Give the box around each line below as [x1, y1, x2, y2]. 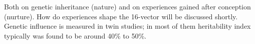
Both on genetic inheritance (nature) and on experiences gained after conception [4, 1, 251, 11]
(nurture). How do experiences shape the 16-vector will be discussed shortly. [4, 11, 238, 21]
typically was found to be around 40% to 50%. [4, 30, 147, 41]
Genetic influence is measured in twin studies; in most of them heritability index [4, 21, 251, 31]
